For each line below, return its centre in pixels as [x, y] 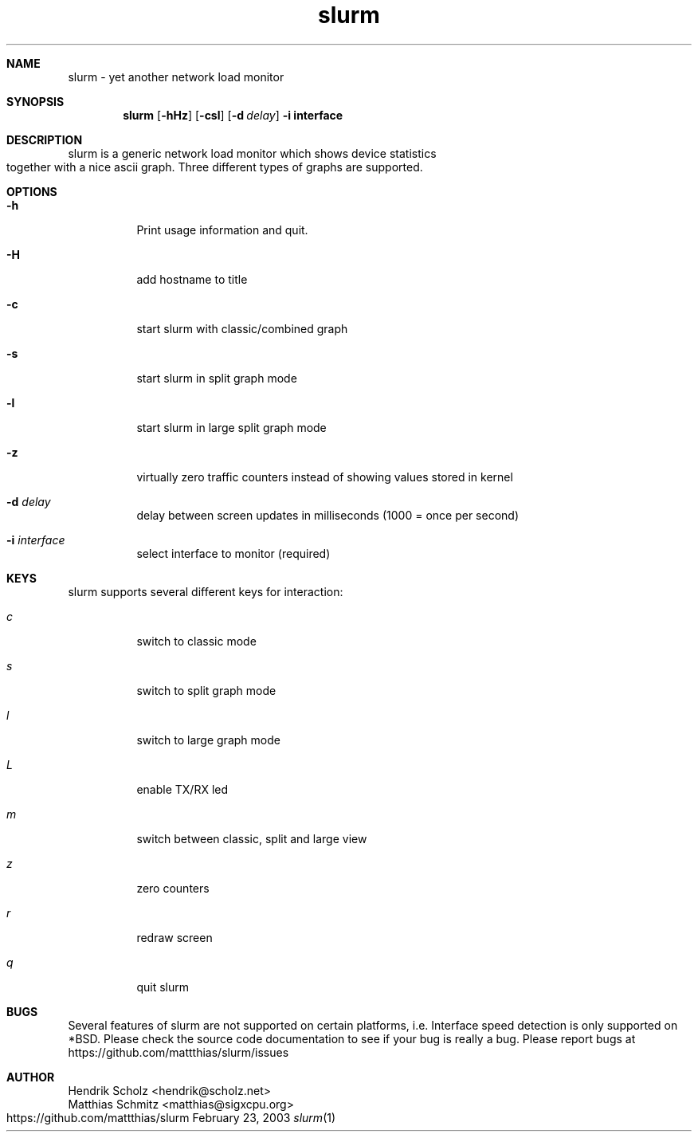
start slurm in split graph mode [217, 378]
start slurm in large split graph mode [231, 427]
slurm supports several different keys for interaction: [206, 591]
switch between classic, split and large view [252, 838]
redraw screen [174, 937]
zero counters [173, 888]
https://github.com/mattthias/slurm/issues [178, 1052]
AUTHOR [31, 1077]
